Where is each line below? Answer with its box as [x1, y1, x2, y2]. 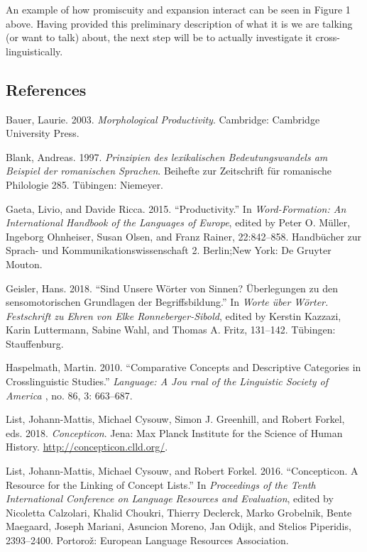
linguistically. [6, 43, 63, 58]
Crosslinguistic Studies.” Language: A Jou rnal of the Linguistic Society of [6, 374, 329, 389]
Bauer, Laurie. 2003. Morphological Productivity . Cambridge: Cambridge [6, 111, 320, 126]
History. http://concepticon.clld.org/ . [6, 439, 168, 454]
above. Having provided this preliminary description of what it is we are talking [6, 16, 353, 31]
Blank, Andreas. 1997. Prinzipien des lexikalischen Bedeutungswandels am [6, 149, 328, 164]
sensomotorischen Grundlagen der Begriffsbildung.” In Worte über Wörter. [6, 294, 329, 309]
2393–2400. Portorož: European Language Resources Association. [6, 533, 289, 548]
